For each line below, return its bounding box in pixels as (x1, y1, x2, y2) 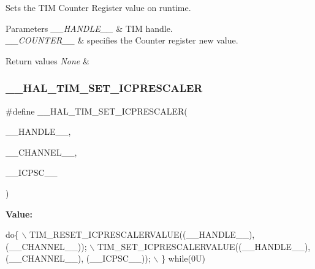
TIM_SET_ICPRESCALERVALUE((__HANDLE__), (97, 240, 311, 252)
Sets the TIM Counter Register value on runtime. (6, 1, 191, 13)
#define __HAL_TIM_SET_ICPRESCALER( (6, 104, 188, 117)
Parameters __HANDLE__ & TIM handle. (6, 21, 173, 34)
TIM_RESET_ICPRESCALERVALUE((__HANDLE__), (29, 228, 255, 241)
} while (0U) (161, 252, 205, 265)
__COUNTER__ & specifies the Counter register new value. (6, 34, 238, 47)
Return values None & (6, 54, 89, 67)
